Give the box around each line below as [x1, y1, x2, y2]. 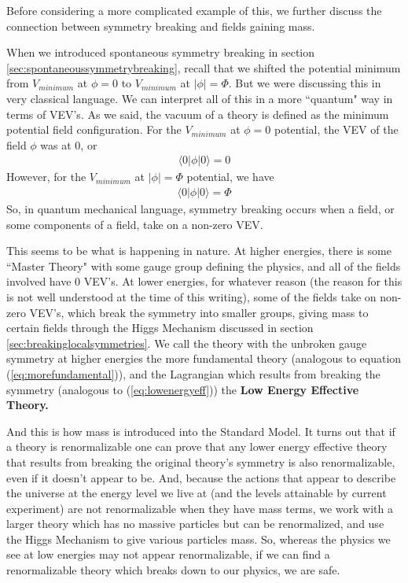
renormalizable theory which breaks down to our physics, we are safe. [6, 562, 340, 578]
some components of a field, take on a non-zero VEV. [6, 216, 263, 232]
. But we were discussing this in [228, 75, 381, 91]
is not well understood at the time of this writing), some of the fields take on [6, 288, 377, 304]
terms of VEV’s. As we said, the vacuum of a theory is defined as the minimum [6, 105, 389, 122]
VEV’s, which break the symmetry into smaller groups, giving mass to [29, 304, 369, 320]
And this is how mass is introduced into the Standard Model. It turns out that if [6, 422, 395, 439]
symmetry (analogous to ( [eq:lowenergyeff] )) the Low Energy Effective [6, 381, 359, 397]
